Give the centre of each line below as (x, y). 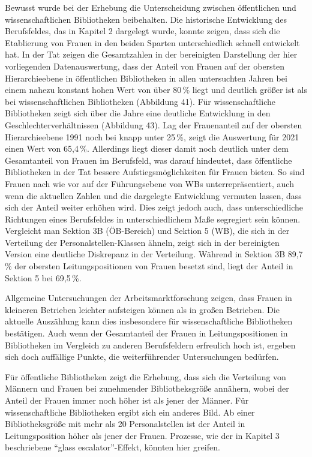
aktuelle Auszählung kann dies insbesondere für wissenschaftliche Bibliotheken (149, 321)
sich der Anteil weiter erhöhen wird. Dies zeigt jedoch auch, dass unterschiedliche (154, 207)
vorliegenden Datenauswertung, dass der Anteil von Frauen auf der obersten (145, 66)
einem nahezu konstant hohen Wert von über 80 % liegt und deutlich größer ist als (156, 90)
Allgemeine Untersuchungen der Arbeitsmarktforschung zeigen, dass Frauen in (148, 298)
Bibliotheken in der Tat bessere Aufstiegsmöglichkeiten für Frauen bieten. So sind (155, 172)
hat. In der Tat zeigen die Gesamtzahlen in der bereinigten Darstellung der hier (151, 54)
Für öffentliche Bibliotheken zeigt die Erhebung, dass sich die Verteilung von (145, 376)
